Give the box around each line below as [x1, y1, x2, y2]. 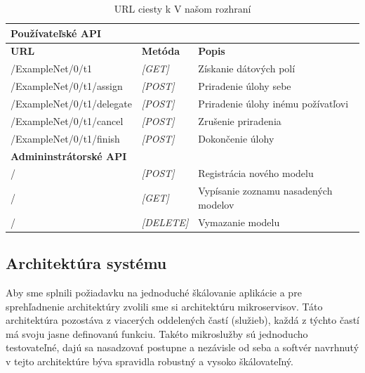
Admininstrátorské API [11, 148, 127, 163]
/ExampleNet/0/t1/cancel [11, 113, 124, 128]
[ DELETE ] [141, 214, 189, 229]
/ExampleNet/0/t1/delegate [11, 96, 132, 110]
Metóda [141, 44, 180, 58]
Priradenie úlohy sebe [198, 79, 291, 93]
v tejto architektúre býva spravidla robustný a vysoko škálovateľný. [6, 353, 293, 368]
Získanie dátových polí [198, 61, 296, 76]
